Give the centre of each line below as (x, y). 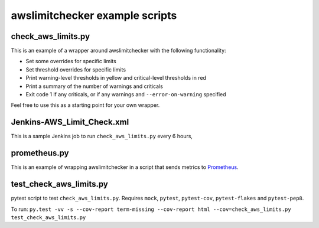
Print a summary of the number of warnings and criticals (95, 86)
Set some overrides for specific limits (71, 61)
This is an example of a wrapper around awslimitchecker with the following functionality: (119, 51)
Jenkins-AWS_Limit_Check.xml (70, 122)
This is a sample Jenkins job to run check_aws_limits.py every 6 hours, (102, 136)
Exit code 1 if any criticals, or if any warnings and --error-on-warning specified (126, 95)
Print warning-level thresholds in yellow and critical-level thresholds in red (116, 78)
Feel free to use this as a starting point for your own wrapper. (85, 105)
